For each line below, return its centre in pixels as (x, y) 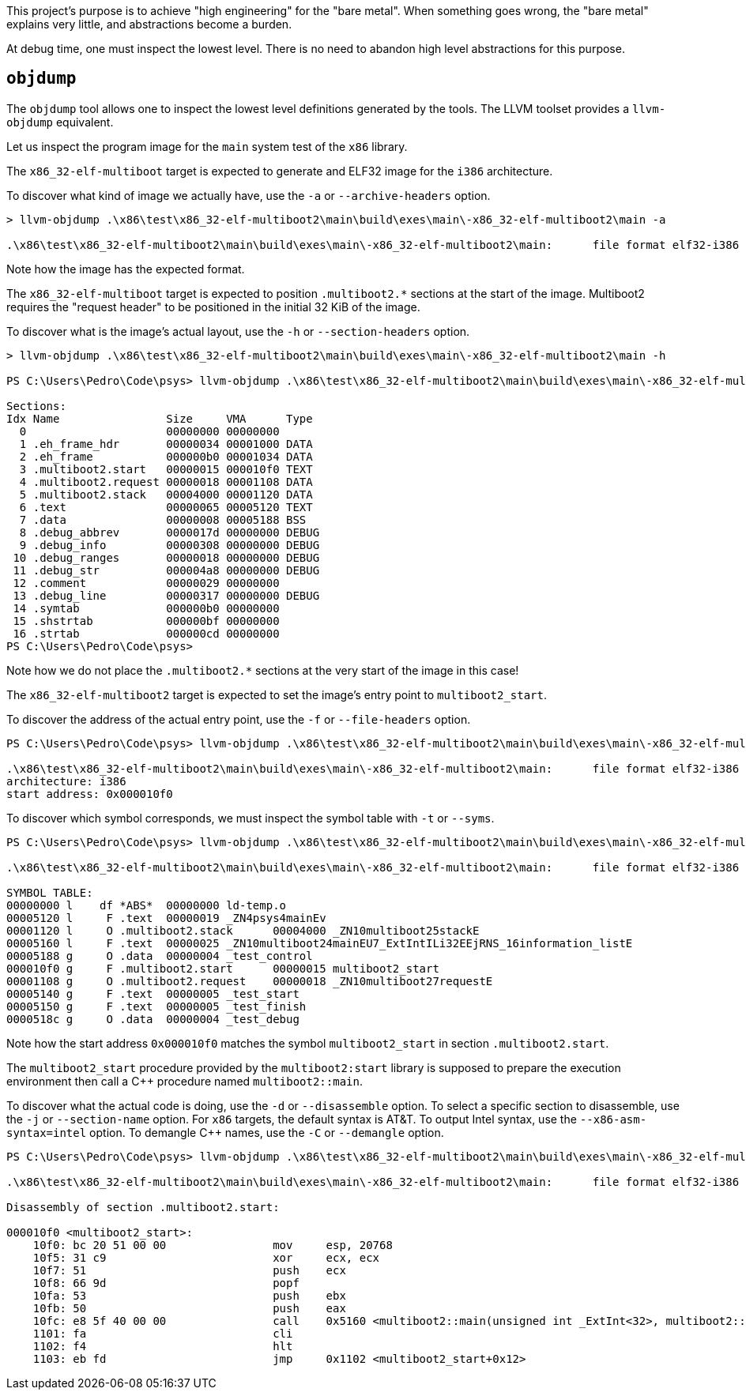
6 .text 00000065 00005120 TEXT (166, 507)
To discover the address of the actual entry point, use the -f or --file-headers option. (239, 719)
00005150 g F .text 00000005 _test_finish (156, 1006)
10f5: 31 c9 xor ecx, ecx (206, 1257)
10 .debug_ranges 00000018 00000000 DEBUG (166, 557)
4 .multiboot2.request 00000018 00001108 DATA (166, 482)
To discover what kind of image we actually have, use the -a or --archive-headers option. (249, 195)
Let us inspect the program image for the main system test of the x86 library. (207, 146)
